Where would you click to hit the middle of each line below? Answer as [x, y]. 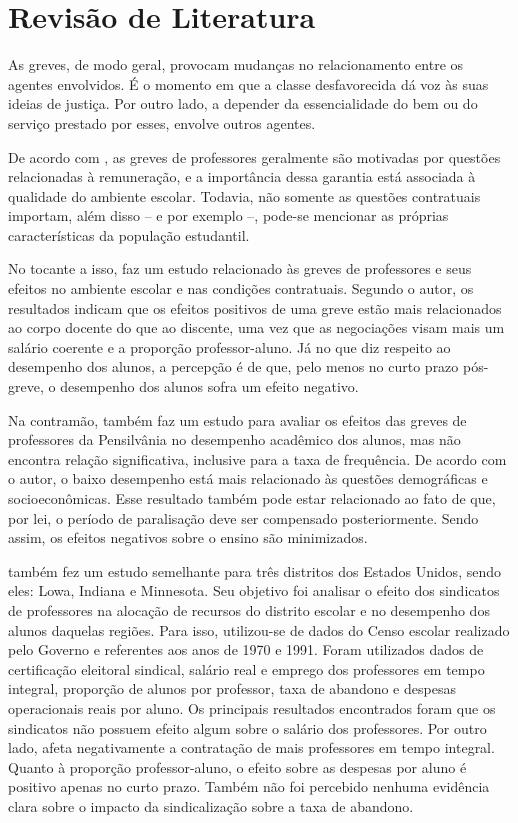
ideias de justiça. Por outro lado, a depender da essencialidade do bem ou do [243, 103]
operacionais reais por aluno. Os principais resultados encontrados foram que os [252, 707]
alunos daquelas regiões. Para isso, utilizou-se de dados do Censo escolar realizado [259, 629]
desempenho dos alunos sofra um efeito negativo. [209, 386]
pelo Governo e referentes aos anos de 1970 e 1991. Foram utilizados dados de [246, 649]
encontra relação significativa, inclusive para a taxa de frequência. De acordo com [257, 458]
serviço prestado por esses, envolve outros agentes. [162, 122]
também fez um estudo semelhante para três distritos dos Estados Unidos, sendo [254, 570]
